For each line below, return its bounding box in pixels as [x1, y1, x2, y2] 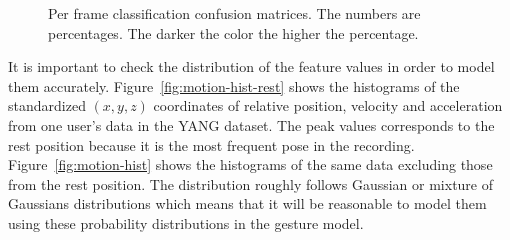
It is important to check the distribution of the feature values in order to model [8, 56, 495, 77]
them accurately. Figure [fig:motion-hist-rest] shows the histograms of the [8, 75, 460, 96]
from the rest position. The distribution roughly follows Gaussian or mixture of [8, 173, 494, 194]
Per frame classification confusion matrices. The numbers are [48, 3, 421, 23]
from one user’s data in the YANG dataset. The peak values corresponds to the [8, 114, 495, 135]
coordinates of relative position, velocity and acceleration [153, 95, 503, 116]
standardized [8, 95, 86, 116]
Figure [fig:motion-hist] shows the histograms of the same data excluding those [8, 154, 493, 175]
